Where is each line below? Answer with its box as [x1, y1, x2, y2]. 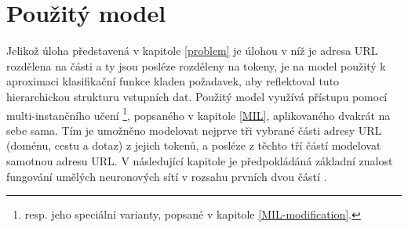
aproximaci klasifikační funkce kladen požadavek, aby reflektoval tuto [6, 73, 340, 89]
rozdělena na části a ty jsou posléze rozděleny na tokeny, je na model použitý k [6, 57, 386, 74]
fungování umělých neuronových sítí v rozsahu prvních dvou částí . [6, 168, 327, 184]
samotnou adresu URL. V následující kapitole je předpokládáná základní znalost [6, 152, 393, 168]
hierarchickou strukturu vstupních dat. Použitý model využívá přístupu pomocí [6, 88, 388, 104]
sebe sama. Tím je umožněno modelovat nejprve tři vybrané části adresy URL [6, 121, 382, 138]
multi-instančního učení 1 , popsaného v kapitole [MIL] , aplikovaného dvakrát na [6, 104, 391, 123]
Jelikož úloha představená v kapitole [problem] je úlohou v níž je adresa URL [6, 42, 378, 59]
